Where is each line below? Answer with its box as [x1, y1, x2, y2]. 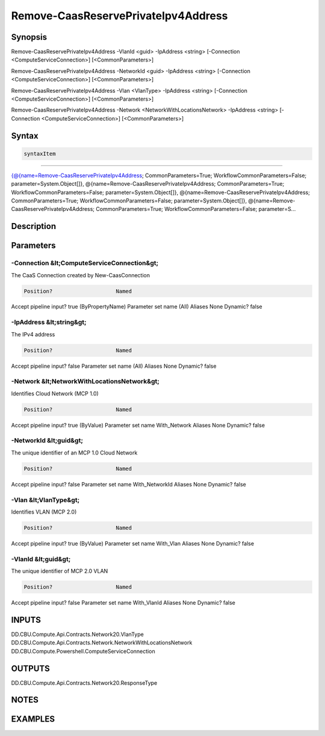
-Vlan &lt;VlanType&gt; [11, 495, 80, 504]
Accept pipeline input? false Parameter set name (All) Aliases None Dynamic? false [11, 362, 217, 370]
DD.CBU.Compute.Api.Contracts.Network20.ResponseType [11, 679, 158, 687]
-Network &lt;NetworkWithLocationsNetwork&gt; [11, 377, 159, 386]
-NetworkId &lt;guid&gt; [11, 436, 84, 445]
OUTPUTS [11, 663, 51, 673]
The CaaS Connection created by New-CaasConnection [11, 271, 150, 278]
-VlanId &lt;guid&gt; [11, 555, 71, 563]
